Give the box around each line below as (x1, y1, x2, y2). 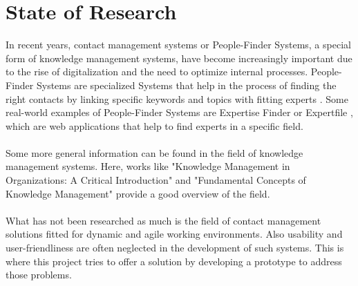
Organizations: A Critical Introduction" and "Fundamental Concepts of (6, 173, 306, 187)
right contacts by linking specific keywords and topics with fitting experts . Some (6, 91, 348, 106)
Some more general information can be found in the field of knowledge (6, 145, 303, 160)
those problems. (6, 267, 72, 282)
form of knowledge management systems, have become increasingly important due (6, 50, 352, 65)
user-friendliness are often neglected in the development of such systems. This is (6, 240, 344, 255)
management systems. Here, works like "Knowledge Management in (6, 159, 290, 173)
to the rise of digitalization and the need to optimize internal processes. (6, 64, 308, 79)
